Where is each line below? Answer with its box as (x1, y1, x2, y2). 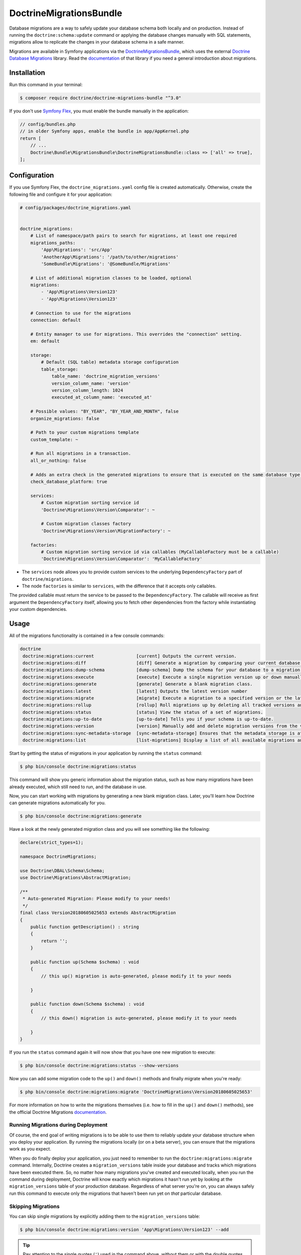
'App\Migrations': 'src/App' (41, 247, 113, 253)
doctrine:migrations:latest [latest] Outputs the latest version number (23, 688, 248, 694)
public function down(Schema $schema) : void (30, 1001, 144, 1007)
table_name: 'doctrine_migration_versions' (51, 373, 161, 379)
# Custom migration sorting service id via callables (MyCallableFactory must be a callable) (41, 549, 279, 555)
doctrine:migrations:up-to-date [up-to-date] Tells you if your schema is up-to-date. (23, 716, 274, 722)
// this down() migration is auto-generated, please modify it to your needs (41, 1016, 237, 1021)
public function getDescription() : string (30, 924, 139, 930)
